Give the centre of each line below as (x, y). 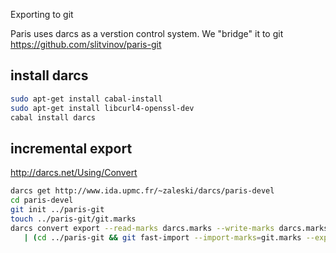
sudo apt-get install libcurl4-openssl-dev (102, 108)
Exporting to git (42, 14)
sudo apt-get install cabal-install (86, 99)
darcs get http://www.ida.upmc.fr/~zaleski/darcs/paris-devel (142, 191)
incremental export (71, 148)
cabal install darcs (53, 117)
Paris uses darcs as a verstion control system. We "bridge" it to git (147, 33)
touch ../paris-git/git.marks (73, 219)
